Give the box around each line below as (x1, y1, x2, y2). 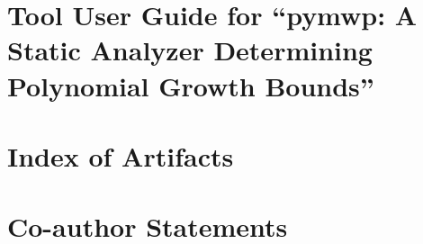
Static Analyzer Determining (7, 32, 373, 68)
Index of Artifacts (7, 137, 234, 174)
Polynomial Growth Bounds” (7, 67, 374, 104)
